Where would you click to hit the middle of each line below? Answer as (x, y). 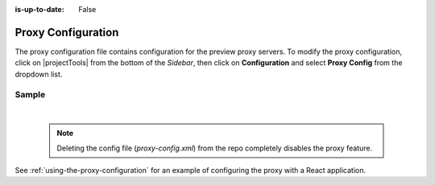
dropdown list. (39, 74)
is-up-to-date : (39, 9)
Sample (30, 95)
